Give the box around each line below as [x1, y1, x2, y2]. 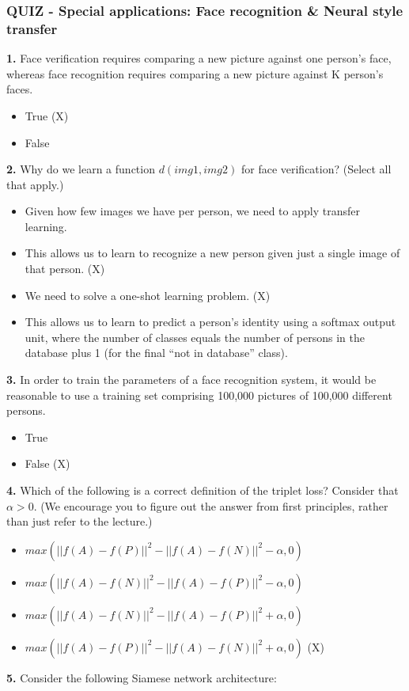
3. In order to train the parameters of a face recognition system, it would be [6, 371, 377, 388]
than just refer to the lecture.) [6, 513, 153, 530]
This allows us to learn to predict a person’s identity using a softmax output [25, 313, 396, 330]
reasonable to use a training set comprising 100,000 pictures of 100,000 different [6, 386, 392, 403]
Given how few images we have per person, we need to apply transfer [25, 203, 360, 219]
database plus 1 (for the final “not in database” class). [25, 344, 288, 361]
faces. [6, 81, 33, 97]
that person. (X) [25, 260, 105, 277]
